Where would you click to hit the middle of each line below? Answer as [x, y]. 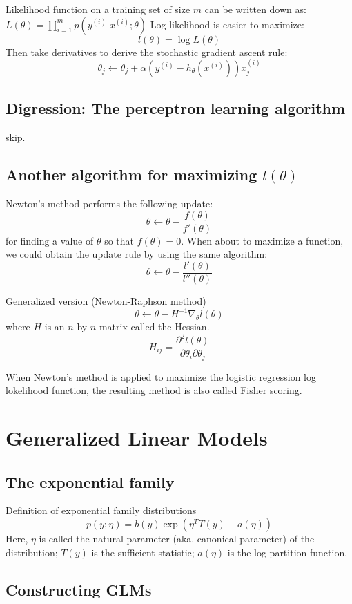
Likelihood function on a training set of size [98, 9]
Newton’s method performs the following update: [109, 203]
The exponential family [90, 481]
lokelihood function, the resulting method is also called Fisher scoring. [154, 390]
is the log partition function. [287, 552]
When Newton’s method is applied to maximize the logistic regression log [161, 376]
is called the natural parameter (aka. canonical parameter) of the [177, 538]
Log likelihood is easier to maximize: [227, 24]
